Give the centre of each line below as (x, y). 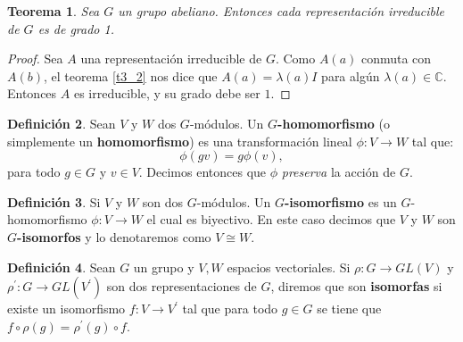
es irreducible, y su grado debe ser (167, 93)
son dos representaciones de (182, 286)
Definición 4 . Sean (62, 267)
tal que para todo (230, 309)
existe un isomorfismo (66, 309)
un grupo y (164, 267)
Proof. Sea (35, 58)
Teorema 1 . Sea (54, 11)
